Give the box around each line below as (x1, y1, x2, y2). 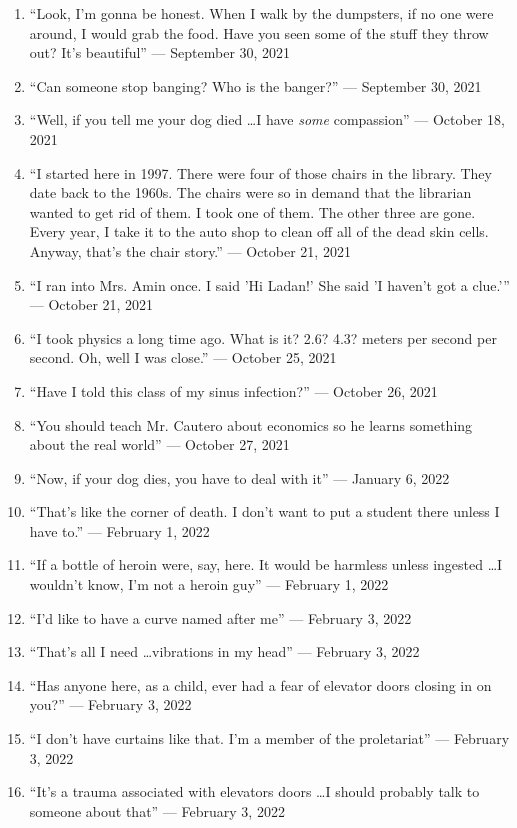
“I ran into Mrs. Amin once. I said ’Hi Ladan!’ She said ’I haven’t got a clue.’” (29, 274, 510, 295)
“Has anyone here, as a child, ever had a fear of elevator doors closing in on (29, 674, 492, 695)
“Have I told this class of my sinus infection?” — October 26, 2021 (29, 380, 438, 401)
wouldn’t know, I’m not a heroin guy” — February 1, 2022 (29, 574, 389, 595)
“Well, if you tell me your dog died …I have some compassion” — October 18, (29, 109, 505, 130)
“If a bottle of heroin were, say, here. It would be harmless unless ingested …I (29, 554, 503, 575)
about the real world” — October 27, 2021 (29, 434, 290, 455)
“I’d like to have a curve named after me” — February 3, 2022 (29, 607, 412, 628)
